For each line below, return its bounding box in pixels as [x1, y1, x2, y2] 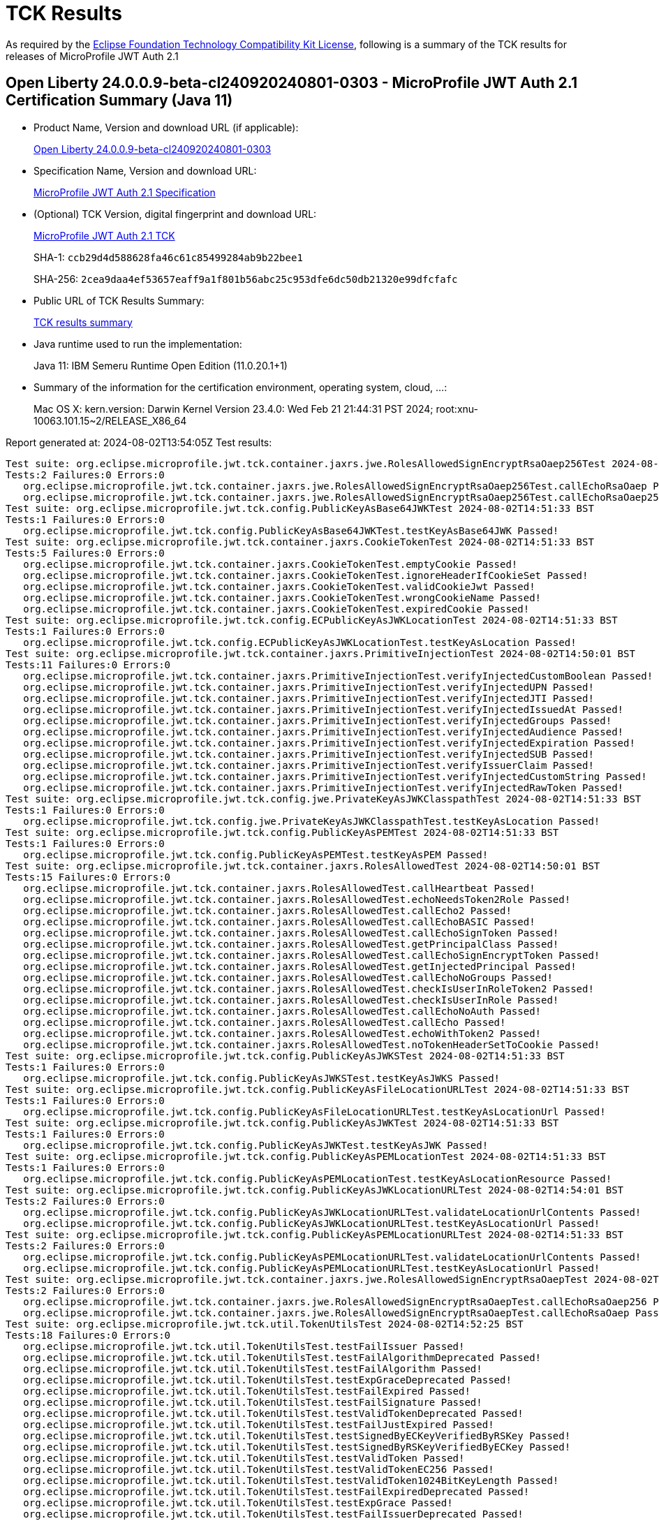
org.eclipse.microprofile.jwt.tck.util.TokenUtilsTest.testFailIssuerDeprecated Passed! [23, 1508, 524, 1520]
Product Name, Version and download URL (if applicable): [34, 121, 299, 133]
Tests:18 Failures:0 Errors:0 [6, 1329, 171, 1341]
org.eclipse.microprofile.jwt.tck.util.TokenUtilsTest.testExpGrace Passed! [23, 1497, 453, 1508]
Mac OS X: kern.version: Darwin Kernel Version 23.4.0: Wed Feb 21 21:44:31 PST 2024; [34, 402, 434, 415]
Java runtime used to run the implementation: [34, 337, 242, 350]
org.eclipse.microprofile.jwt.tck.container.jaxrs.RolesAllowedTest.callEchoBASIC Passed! [23, 916, 535, 927]
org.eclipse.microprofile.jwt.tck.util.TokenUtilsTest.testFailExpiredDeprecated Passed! [23, 1485, 530, 1497]
